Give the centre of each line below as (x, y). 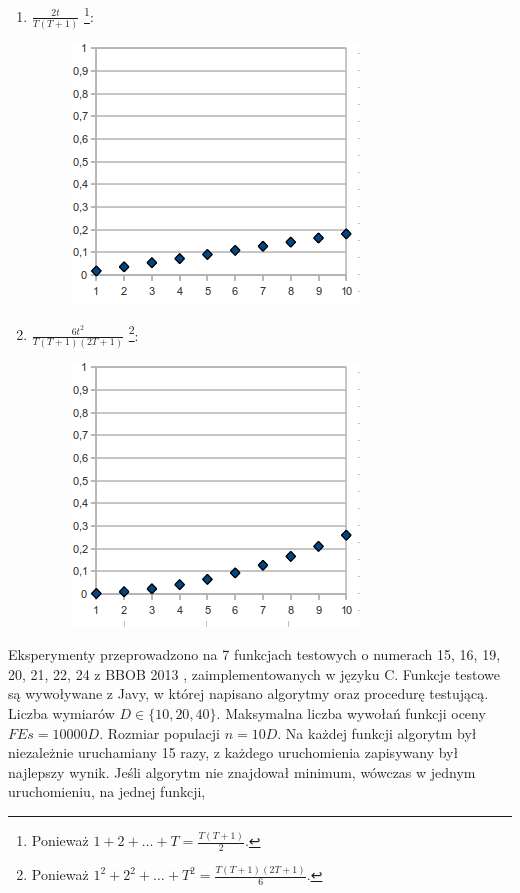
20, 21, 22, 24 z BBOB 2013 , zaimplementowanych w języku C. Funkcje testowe (254, 673)
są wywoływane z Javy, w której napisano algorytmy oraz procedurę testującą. (248, 693)
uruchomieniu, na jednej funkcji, (107, 791)
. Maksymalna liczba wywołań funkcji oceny (351, 712)
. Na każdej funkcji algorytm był (377, 732)
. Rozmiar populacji (159, 732)
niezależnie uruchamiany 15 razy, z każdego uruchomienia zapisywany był (233, 752)
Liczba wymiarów (61, 712)
